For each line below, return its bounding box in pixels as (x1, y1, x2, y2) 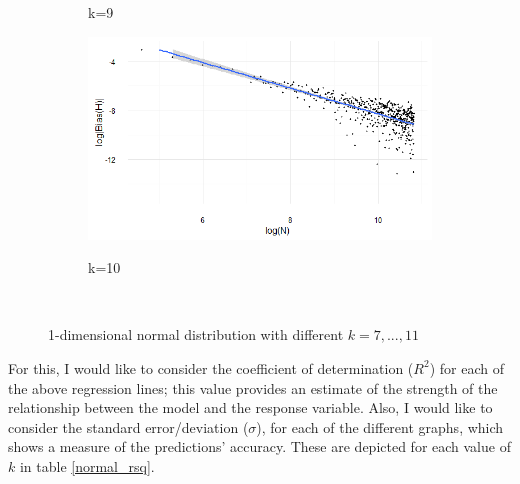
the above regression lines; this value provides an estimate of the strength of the (8, 377, 498, 398)
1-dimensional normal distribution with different (48, 324, 344, 345)
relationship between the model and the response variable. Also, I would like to (8, 397, 493, 418)
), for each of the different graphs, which (256, 416, 504, 437)
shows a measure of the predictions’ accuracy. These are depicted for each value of (8, 436, 511, 457)
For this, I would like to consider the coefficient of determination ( (8, 357, 414, 378)
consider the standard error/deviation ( (8, 416, 249, 437)
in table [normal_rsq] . (19, 455, 155, 476)
